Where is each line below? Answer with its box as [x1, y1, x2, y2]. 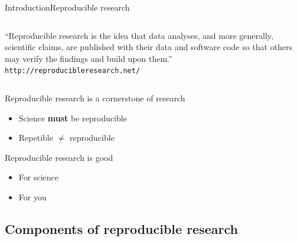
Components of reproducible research [5, 219, 238, 237]
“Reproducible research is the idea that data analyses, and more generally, [5, 29, 273, 41]
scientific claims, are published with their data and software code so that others [5, 41, 293, 53]
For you [18, 191, 47, 203]
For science [18, 171, 58, 183]
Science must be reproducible [18, 111, 127, 124]
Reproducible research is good [5, 151, 113, 163]
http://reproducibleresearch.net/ [5, 67, 141, 75]
